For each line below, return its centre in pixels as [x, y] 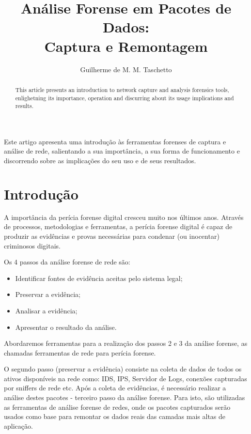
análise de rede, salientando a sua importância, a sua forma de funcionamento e [122, 151]
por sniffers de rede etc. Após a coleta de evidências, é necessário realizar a [115, 388]
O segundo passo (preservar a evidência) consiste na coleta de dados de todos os [123, 369]
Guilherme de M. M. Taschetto [126, 69]
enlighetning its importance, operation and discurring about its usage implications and [125, 98]
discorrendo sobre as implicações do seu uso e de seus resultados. [100, 161]
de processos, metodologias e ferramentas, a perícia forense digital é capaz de [118, 226]
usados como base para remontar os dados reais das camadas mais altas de [115, 416]
